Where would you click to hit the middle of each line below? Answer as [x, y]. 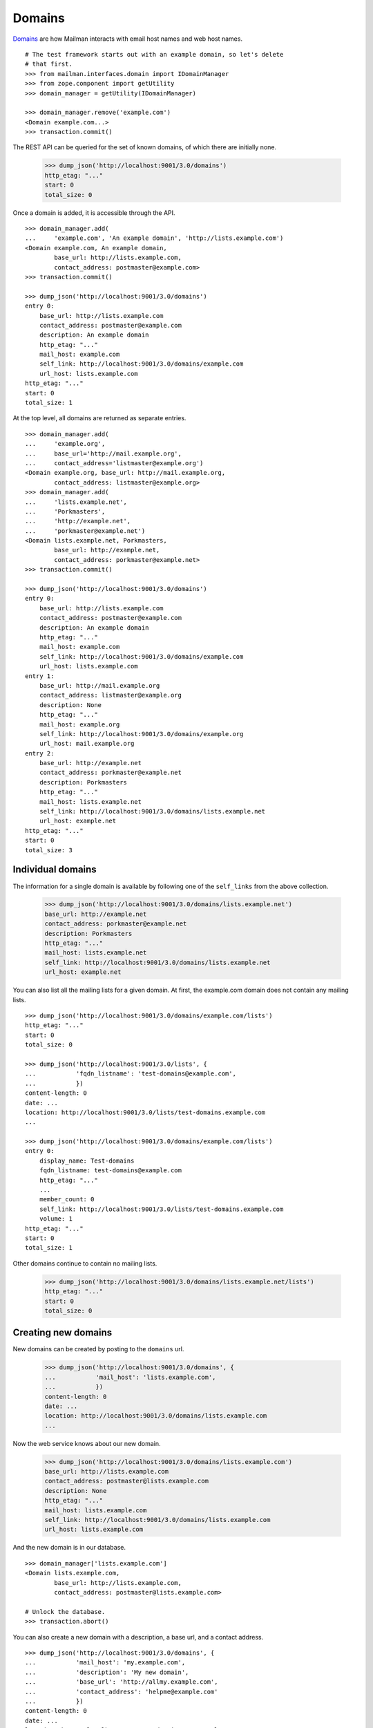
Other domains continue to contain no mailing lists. [85, 1263]
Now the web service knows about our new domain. [87, 1443]
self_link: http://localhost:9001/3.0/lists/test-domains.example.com [161, 1209]
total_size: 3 [49, 850]
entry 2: [40, 753]
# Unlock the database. [65, 1612]
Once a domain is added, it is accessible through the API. [94, 213]
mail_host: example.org [79, 724]
